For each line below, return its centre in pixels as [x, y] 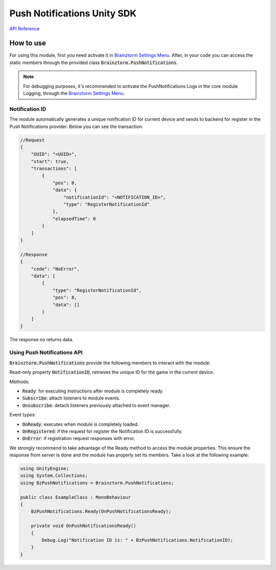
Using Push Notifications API [46, 353]
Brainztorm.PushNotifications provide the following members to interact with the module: [110, 363]
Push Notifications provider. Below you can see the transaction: [76, 126]
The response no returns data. [41, 339]
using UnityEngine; [44, 469]
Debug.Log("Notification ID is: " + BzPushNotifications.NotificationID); [137, 540]
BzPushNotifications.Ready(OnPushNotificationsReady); [101, 511]
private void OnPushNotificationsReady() [84, 526]
